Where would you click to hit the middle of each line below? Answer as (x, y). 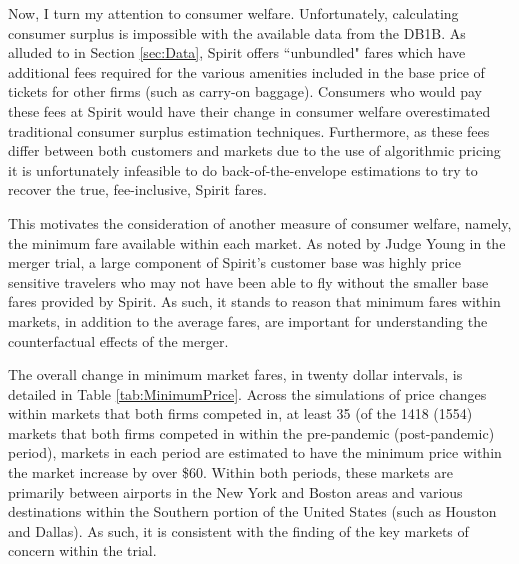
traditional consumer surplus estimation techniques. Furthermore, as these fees (249, 130)
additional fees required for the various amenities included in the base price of (246, 71)
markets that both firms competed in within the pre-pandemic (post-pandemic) (251, 432)
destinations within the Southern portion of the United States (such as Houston (252, 511)
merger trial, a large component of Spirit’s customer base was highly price (234, 262)
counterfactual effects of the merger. (118, 340)
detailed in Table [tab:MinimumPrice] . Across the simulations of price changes (247, 393)
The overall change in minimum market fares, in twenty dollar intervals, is (235, 374)
